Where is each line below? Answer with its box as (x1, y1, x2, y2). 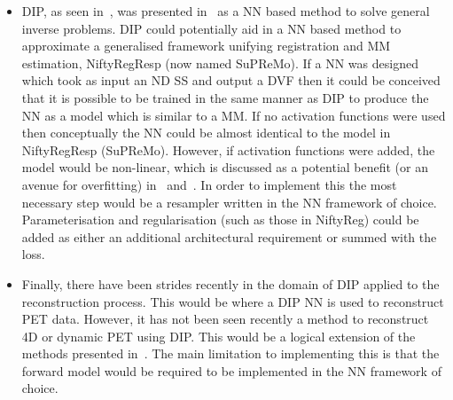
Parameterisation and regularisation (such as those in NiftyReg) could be (21, 210, 419, 229)
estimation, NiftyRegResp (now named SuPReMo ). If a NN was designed (21, 53, 418, 72)
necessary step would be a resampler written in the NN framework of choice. (21, 192, 437, 211)
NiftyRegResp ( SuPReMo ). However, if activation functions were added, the (21, 140, 435, 159)
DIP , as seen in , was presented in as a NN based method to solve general (21, 2, 430, 20)
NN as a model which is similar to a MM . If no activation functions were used (21, 106, 446, 124)
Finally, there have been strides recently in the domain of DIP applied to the (21, 274, 440, 293)
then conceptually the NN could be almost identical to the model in (21, 123, 391, 142)
